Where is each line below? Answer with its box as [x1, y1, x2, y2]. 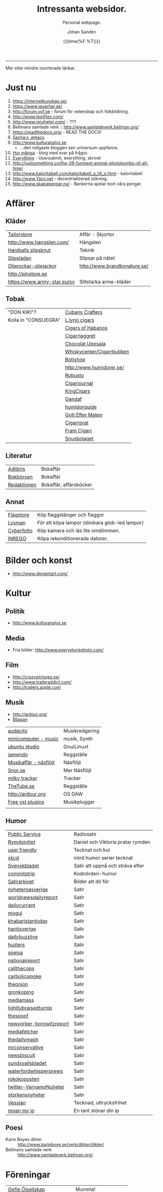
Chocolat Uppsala [65, 340, 106, 347]
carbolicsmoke [8, 973, 42, 980]
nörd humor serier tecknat [74, 854, 133, 861]
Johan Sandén [67, 29, 96, 35]
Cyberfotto [8, 527, 33, 534]
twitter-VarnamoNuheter [8, 1083, 65, 1090]
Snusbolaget [65, 435, 94, 442]
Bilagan [12, 716, 28, 722]
